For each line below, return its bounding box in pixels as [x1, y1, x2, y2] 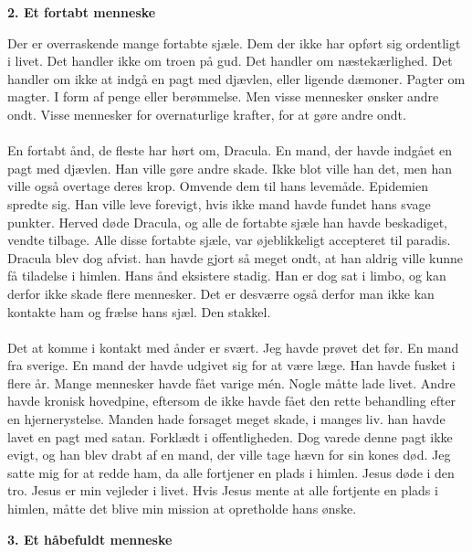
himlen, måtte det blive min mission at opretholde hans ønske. [7, 499, 357, 518]
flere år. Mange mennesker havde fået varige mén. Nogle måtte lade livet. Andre [7, 373, 456, 392]
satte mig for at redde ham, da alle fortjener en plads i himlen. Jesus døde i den [7, 462, 455, 482]
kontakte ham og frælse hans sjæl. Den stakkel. [7, 302, 271, 321]
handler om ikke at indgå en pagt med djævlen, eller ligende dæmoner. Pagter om [7, 69, 466, 88]
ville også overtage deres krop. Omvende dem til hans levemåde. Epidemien [7, 176, 428, 196]
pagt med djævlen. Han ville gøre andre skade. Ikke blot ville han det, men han [7, 158, 453, 177]
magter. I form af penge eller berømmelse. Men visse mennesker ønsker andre [7, 87, 439, 106]
